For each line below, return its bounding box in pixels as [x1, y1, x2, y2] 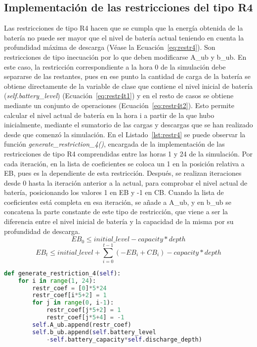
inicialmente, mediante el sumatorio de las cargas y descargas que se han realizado [4, 119, 253, 130]
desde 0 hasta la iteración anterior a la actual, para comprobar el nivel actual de [4, 177, 248, 188]
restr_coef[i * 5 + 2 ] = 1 [32, 292, 107, 299]
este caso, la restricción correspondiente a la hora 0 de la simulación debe [4, 61, 226, 72]
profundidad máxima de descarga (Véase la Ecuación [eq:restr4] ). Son [4, 42, 215, 52]
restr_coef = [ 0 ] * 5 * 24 [32, 284, 107, 292]
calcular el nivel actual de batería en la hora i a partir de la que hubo [4, 110, 214, 120]
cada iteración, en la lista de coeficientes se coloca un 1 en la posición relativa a [4, 158, 245, 168]
